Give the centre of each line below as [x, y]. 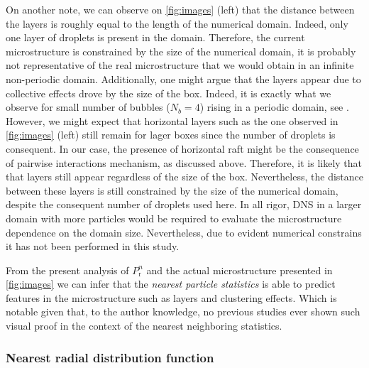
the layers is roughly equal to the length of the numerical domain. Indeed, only [177, 23]
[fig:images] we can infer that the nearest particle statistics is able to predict [171, 284]
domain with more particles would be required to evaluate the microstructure [174, 218]
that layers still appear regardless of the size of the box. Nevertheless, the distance [184, 177]
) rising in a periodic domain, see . [274, 107]
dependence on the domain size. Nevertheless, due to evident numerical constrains [184, 232]
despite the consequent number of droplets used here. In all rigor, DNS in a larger [184, 204]
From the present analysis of [67, 270]
